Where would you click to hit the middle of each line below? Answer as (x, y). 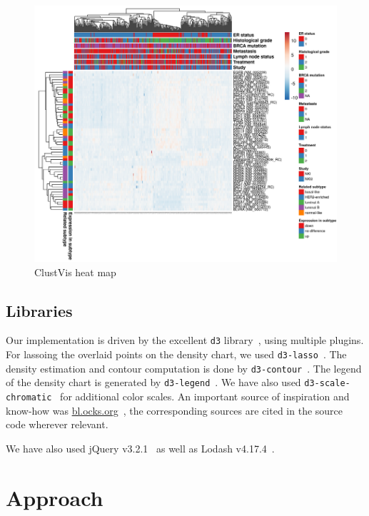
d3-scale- (327, 384)
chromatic (29, 398)
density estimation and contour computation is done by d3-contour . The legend (184, 368)
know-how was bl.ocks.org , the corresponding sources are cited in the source (175, 410)
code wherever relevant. (57, 424)
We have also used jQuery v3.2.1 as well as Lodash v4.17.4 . (140, 448)
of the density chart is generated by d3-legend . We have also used (153, 382)
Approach (55, 497)
